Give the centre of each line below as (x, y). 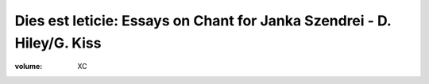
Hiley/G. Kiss (58, 43)
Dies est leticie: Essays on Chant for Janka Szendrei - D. (203, 21)
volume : (29, 67)
